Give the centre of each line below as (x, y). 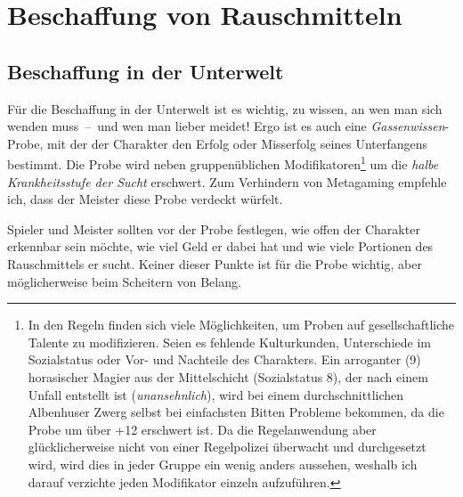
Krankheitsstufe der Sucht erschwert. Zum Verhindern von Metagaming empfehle (227, 181)
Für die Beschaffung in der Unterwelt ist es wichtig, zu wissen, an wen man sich (225, 108)
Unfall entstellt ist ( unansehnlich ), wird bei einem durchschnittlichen (216, 394)
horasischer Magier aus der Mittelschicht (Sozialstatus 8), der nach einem (228, 376)
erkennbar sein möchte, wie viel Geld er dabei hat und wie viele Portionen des (220, 246)
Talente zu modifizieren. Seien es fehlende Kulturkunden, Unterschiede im (229, 342)
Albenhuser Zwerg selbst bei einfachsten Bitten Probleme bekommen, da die (236, 412)
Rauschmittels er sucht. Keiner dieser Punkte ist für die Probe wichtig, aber (215, 263)
